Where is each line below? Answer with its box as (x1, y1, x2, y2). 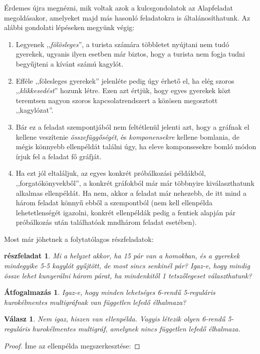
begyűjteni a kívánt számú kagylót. (16, 58, 124, 69)
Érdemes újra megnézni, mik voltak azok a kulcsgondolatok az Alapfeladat (4, 3, 233, 13)
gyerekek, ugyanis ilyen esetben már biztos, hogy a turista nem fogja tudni (16, 49, 245, 59)
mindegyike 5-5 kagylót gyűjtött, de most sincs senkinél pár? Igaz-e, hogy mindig (4, 260, 250, 271)
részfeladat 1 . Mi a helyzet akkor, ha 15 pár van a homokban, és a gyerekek (4, 250, 240, 261)
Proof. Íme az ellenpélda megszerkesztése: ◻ (4, 340, 140, 350)
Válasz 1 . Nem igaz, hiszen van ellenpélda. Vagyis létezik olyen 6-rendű (4, 313, 225, 324)
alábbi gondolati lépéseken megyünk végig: (4, 22, 135, 33)
